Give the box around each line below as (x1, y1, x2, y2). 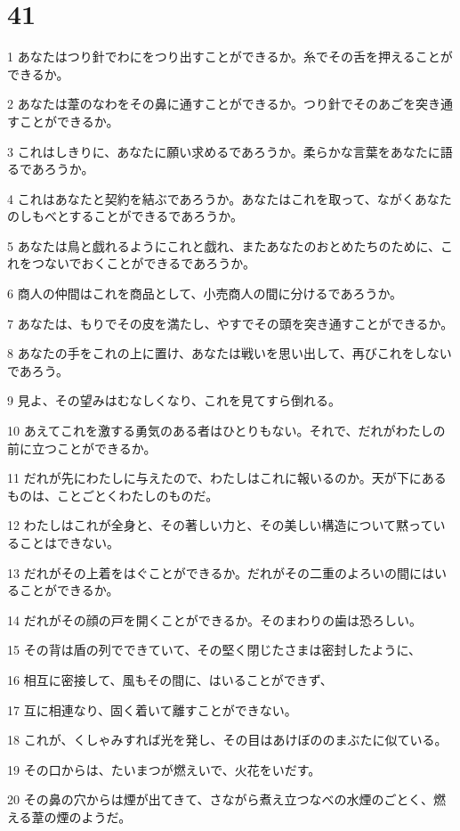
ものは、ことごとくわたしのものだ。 (7, 485, 219, 504)
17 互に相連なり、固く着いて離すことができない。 (7, 700, 297, 719)
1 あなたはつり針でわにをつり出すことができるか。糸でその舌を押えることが (7, 47, 453, 66)
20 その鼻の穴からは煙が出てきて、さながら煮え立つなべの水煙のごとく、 (7, 790, 434, 809)
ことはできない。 (19, 534, 119, 551)
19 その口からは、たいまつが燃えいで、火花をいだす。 (7, 760, 321, 778)
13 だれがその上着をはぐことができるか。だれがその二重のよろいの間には (7, 563, 435, 582)
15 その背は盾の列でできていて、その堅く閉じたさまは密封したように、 (7, 640, 422, 659)
